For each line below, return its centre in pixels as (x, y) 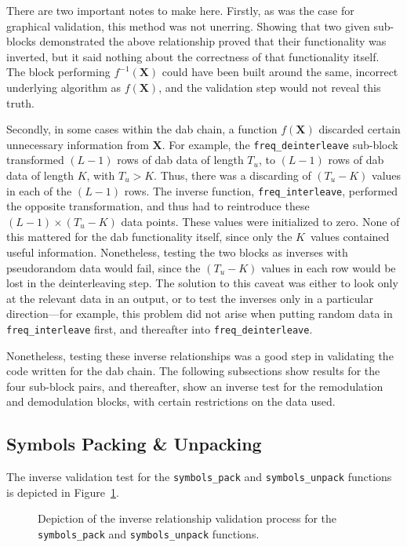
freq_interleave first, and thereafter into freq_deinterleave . (160, 329)
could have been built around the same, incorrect (280, 72)
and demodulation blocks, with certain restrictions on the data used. (171, 401)
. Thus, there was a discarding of (233, 175)
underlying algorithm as (64, 87)
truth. (20, 102)
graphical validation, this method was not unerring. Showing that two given (188, 26)
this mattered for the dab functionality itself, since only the (149, 237)
